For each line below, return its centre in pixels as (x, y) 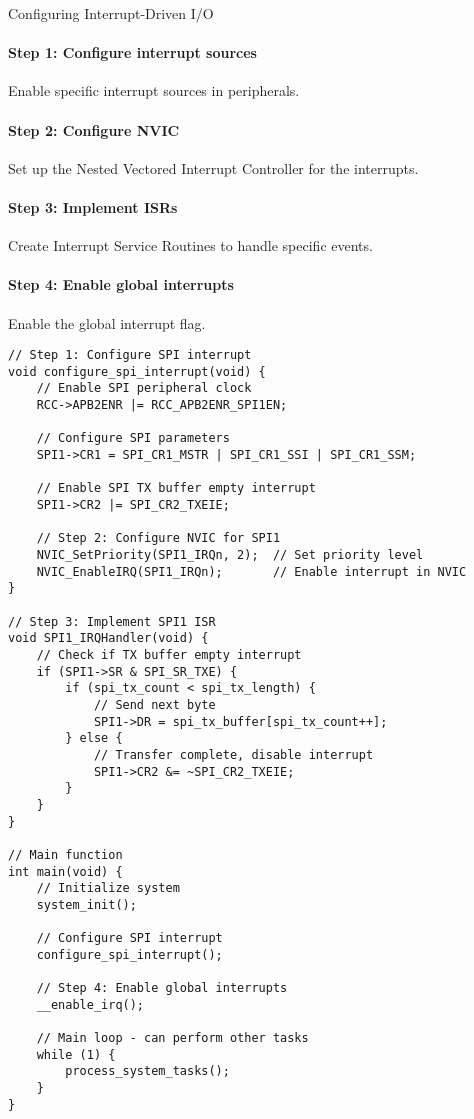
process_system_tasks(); (147, 1071)
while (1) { (76, 1054)
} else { (94, 738)
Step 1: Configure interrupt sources (132, 52)
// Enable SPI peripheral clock (144, 388)
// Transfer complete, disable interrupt (233, 754)
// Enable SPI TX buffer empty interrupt (176, 488)
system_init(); (86, 904)
